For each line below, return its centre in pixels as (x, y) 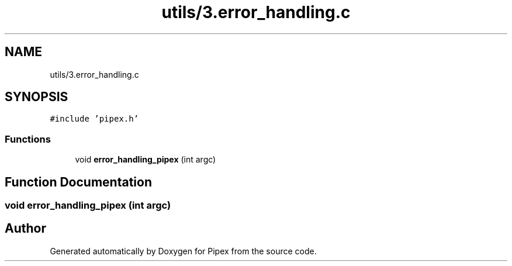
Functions (28, 139)
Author (25, 229)
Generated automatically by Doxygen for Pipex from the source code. (183, 251)
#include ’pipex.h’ (94, 119)
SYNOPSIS (37, 97)
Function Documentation (78, 182)
